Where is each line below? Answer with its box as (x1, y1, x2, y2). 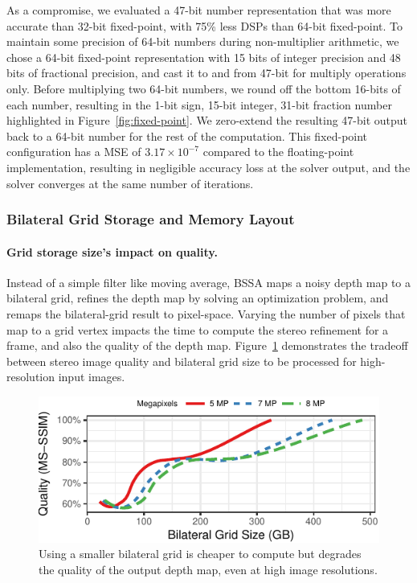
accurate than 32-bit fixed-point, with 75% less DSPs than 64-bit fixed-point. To (6, 17, 403, 34)
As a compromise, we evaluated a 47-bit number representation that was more (6, 2, 391, 18)
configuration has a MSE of (6, 143, 141, 160)
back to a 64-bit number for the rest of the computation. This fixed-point (6, 127, 368, 144)
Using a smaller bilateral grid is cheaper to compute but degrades (39, 545, 362, 562)
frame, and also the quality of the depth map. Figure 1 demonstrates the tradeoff (6, 337, 408, 354)
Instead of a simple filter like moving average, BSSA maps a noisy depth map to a (6, 273, 411, 290)
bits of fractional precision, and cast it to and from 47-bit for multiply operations (6, 64, 407, 81)
